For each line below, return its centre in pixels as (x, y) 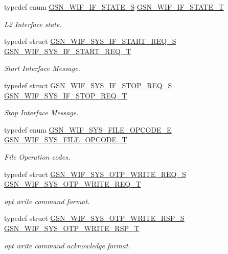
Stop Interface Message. (41, 112)
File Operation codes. (37, 156)
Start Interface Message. (42, 68)
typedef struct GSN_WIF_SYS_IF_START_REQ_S (90, 41)
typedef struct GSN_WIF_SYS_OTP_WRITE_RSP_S (94, 218)
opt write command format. (47, 201)
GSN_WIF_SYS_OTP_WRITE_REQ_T (73, 184)
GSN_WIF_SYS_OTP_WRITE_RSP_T (72, 228)
